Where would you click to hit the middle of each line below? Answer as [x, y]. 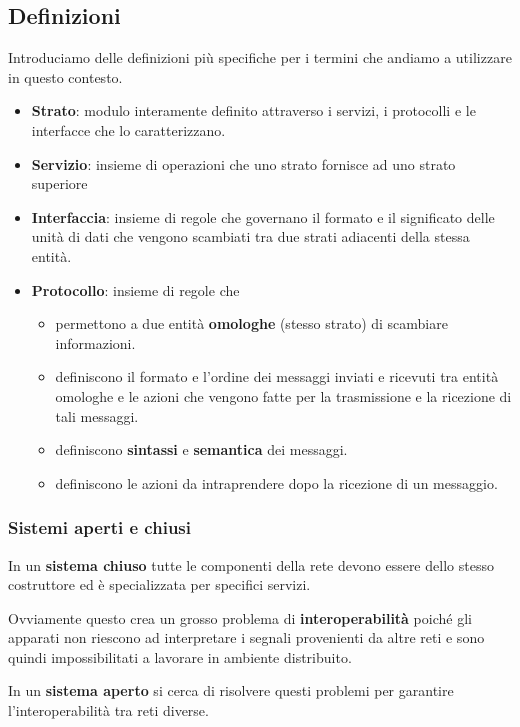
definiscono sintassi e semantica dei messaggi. [201, 449]
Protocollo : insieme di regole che [135, 289]
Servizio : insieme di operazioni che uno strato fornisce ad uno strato [243, 163]
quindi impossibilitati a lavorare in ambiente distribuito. [180, 656]
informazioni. [95, 342]
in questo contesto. [65, 76]
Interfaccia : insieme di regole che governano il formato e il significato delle [263, 216]
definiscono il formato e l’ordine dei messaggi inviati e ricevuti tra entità [277, 376]
